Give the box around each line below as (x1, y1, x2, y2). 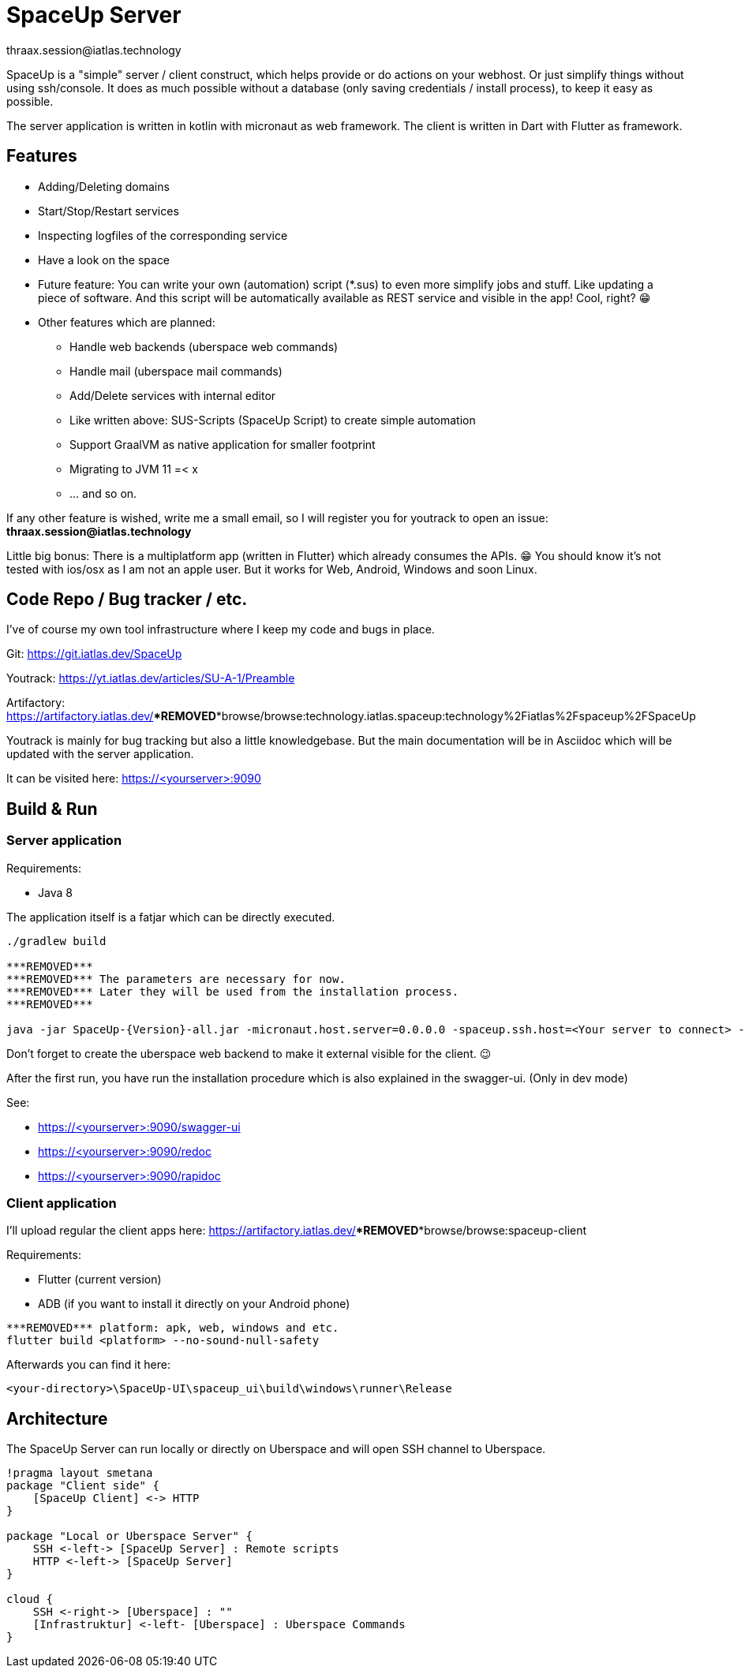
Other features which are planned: (38, 315, 215, 329)
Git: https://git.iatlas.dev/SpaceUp (6, 647, 182, 661)
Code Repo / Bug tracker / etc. (6, 589, 248, 610)
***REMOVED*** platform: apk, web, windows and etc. (6, 1321, 339, 1335)
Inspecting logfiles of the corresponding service (38, 228, 288, 242)
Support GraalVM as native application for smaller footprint (69, 437, 376, 451)
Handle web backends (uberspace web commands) (69, 339, 339, 353)
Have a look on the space (38, 252, 170, 267)
